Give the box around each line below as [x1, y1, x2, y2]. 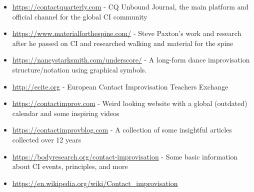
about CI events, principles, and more [12, 161, 128, 171]
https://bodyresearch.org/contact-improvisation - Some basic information [12, 151, 238, 161]
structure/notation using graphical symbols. [12, 64, 147, 74]
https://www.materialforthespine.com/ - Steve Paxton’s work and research [12, 28, 241, 38]
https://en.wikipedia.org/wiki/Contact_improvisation [12, 177, 178, 188]
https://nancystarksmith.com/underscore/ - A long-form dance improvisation [12, 54, 250, 65]
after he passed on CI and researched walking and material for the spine [12, 37, 233, 48]
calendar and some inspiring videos [12, 107, 119, 118]
